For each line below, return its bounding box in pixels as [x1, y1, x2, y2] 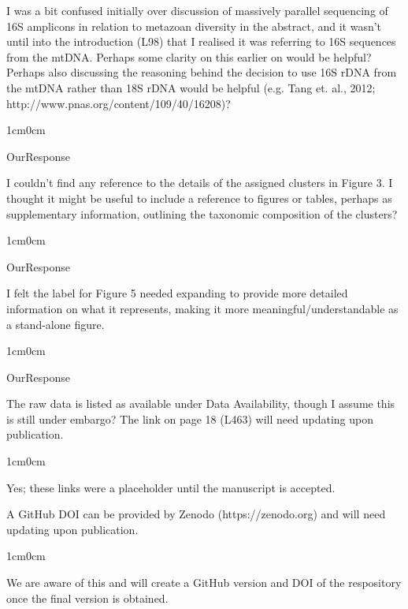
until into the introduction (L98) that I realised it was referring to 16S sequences [6, 33, 396, 50]
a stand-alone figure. [6, 316, 105, 332]
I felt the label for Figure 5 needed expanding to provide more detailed [6, 285, 348, 301]
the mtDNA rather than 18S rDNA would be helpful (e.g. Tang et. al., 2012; [6, 79, 376, 95]
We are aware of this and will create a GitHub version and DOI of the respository [6, 574, 402, 591]
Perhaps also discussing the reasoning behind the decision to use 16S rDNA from [6, 64, 397, 80]
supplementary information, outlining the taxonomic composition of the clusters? [6, 205, 398, 222]
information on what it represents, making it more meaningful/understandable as [6, 300, 399, 316]
